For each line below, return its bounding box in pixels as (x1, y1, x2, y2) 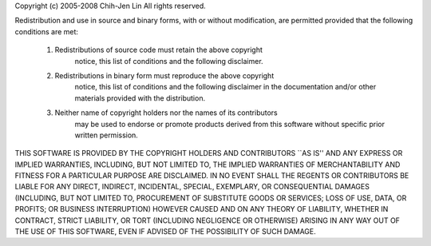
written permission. (74, 130, 139, 140)
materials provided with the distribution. (74, 93, 206, 103)
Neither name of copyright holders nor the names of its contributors (54, 108, 279, 117)
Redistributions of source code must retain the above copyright (54, 45, 263, 55)
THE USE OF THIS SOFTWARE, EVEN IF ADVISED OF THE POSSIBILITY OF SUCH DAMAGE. (14, 227, 317, 236)
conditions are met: (14, 26, 79, 36)
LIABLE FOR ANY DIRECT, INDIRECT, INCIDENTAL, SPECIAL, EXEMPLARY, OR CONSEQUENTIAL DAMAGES (14, 182, 370, 192)
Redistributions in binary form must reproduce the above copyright (54, 70, 275, 80)
